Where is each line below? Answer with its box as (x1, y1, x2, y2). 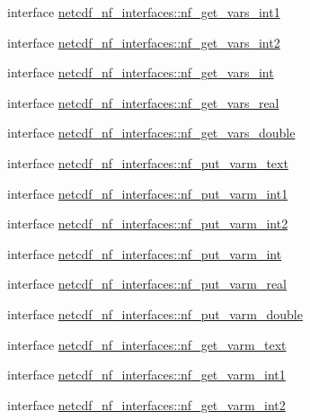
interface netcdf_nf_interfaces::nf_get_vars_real (7, 93, 279, 112)
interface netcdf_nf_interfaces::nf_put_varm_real (7, 274, 287, 293)
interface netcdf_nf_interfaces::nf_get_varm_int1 (7, 365, 286, 384)
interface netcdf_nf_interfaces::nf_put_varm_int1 (7, 183, 288, 202)
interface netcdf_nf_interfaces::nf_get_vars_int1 (7, 3, 280, 21)
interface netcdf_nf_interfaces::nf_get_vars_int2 (7, 32, 280, 51)
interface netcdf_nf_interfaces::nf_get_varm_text (7, 335, 287, 353)
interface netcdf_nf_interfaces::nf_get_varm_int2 (7, 395, 286, 414)
